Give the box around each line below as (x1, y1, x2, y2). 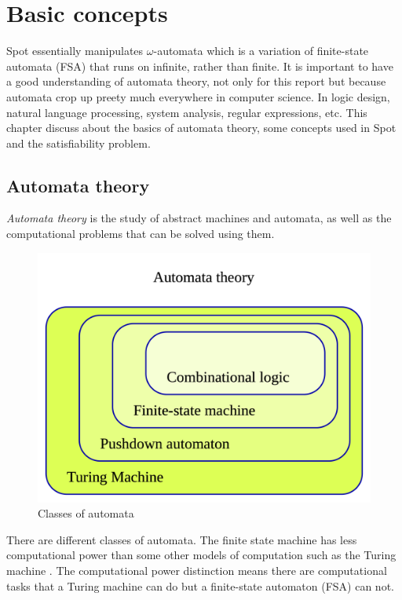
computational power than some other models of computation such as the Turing (6, 547, 397, 563)
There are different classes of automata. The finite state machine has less (6, 531, 357, 547)
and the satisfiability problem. (6, 134, 151, 151)
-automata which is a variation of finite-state (153, 42, 369, 59)
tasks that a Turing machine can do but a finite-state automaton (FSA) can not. (6, 577, 394, 594)
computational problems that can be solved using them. (6, 225, 275, 242)
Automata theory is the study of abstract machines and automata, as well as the (6, 210, 392, 226)
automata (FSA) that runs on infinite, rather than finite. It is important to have (6, 57, 393, 74)
